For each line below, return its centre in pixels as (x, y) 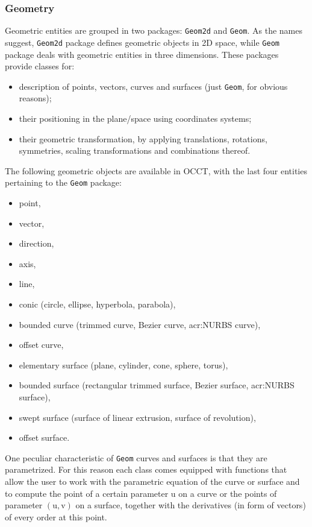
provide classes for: (40, 66)
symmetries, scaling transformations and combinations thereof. (135, 150)
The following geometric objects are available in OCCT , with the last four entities (156, 170)
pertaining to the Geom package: (63, 182)
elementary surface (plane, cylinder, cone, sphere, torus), (123, 364)
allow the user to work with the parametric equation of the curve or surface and (152, 481)
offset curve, (41, 345)
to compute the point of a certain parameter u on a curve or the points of (141, 493)
